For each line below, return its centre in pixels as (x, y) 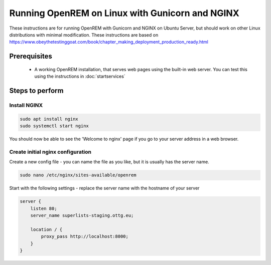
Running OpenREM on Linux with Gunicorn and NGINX (124, 13)
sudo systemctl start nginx (54, 126)
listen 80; (44, 208)
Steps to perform (36, 90)
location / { (46, 229)
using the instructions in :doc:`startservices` (80, 76)
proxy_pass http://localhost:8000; (85, 236)
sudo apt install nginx (49, 119)
